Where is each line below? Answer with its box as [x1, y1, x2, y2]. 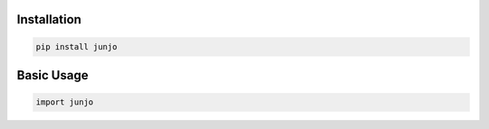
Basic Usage [16, 68, 89, 83]
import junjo [35, 97, 94, 107]
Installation [16, 12, 81, 27]
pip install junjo [35, 41, 118, 51]
